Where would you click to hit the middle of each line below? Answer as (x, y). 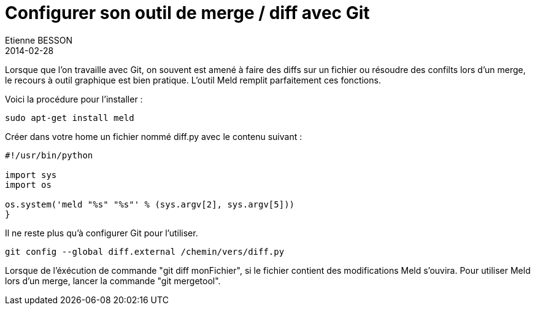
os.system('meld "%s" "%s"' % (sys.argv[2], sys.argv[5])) (150, 204)
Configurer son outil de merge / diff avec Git (187, 13)
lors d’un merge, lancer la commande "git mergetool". (113, 281)
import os (28, 184)
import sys (31, 175)
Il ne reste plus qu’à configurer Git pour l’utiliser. (102, 233)
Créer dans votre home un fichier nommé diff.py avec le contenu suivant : (154, 136)
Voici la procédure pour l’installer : (74, 99)
